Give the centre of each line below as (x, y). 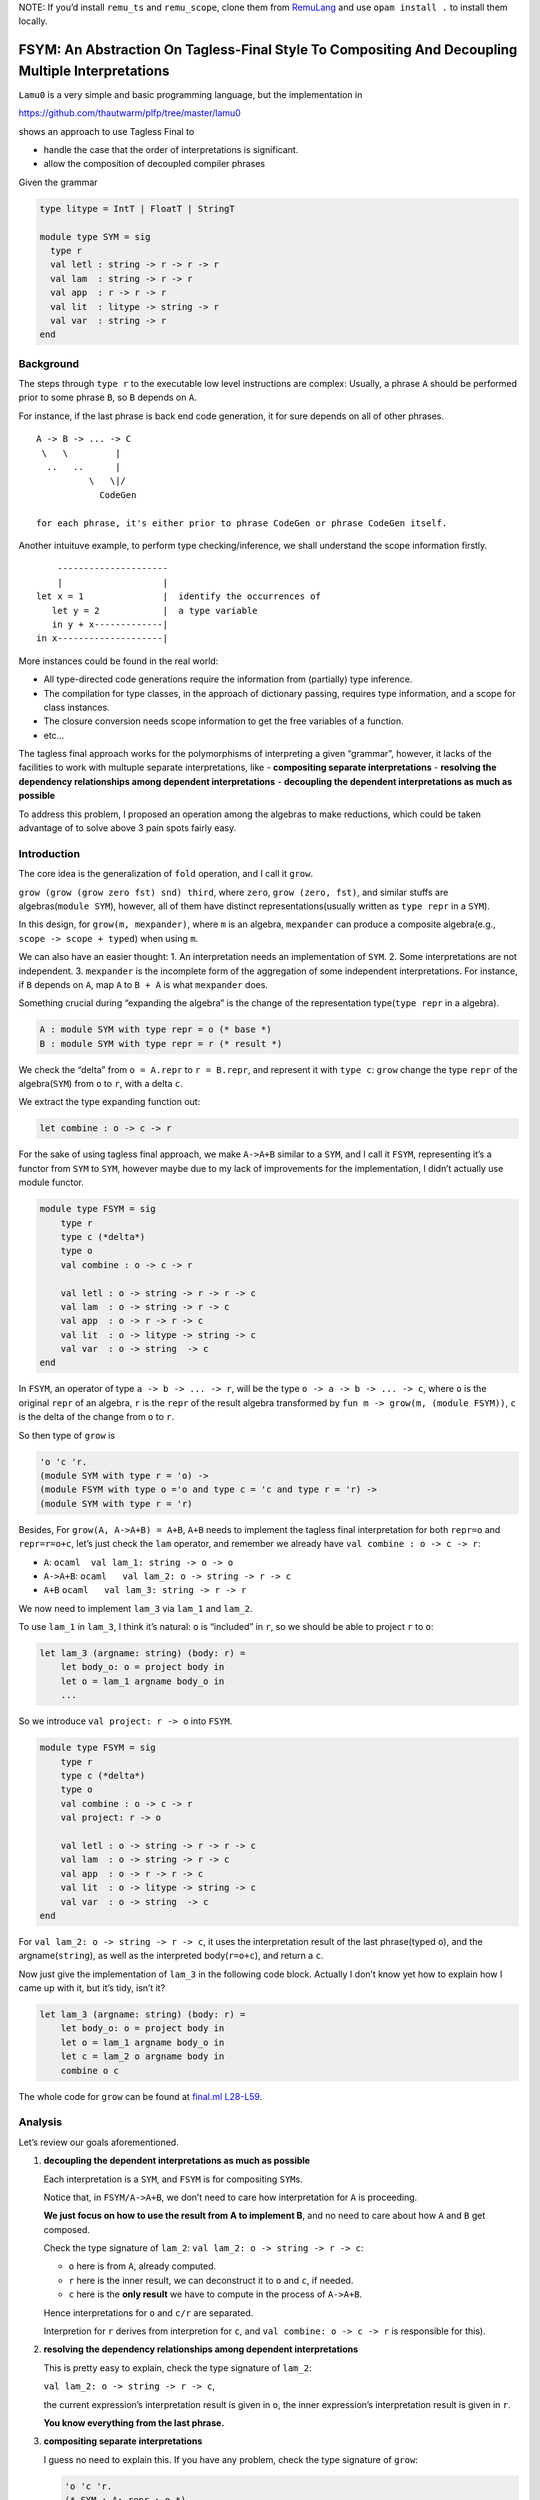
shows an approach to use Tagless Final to (106, 131)
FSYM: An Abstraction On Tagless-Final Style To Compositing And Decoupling (268, 50)
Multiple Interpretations (94, 70)
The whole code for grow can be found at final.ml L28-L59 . (140, 2096)
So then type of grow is (66, 1435)
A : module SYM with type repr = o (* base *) (155, 1029)
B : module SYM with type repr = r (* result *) (161, 1043)
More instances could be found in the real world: (118, 661)
